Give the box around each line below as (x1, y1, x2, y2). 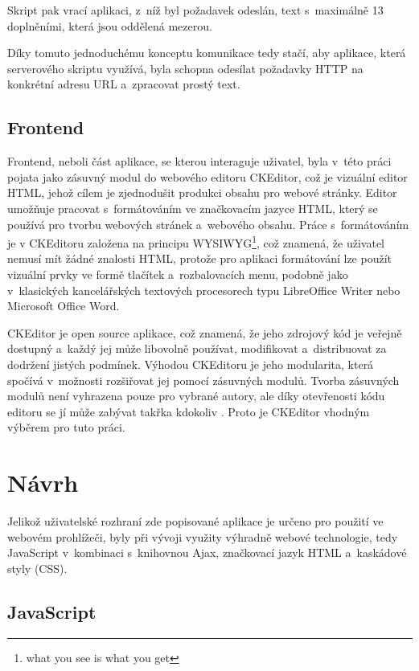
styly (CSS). (7, 559, 68, 576)
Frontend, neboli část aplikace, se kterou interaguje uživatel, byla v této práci (7, 153, 392, 170)
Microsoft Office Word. (7, 297, 120, 314)
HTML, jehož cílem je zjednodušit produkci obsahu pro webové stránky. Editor (7, 184, 397, 201)
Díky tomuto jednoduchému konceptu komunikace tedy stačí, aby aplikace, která (7, 44, 406, 61)
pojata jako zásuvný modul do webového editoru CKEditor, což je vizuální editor (7, 168, 408, 185)
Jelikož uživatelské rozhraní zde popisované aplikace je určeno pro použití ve (7, 513, 384, 530)
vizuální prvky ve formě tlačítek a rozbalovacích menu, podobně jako (7, 265, 348, 282)
